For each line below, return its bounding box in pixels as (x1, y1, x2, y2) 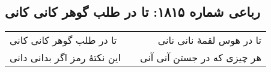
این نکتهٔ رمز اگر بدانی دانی (10, 50, 121, 65)
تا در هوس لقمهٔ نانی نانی (157, 33, 261, 47)
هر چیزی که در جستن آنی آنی (139, 50, 261, 65)
